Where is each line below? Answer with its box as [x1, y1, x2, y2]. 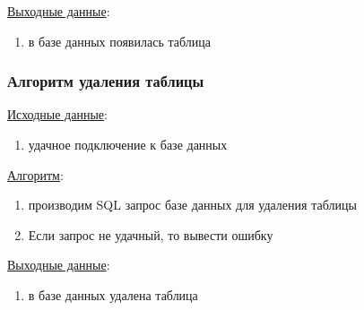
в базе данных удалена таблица [28, 285, 198, 304]
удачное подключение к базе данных [28, 135, 228, 153]
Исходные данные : [7, 105, 108, 124]
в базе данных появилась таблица [28, 31, 211, 50]
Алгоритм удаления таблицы [7, 70, 204, 92]
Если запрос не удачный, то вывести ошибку [28, 225, 273, 244]
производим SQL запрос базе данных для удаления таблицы [28, 195, 357, 214]
